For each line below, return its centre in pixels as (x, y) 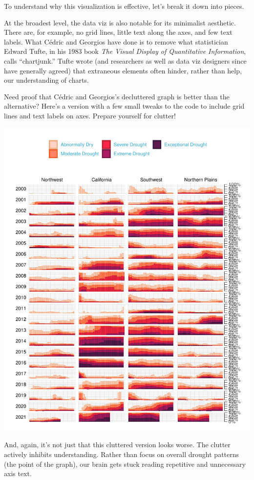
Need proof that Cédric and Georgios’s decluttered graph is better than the (117, 96)
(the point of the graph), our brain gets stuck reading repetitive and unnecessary (125, 464)
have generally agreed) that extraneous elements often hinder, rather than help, (123, 70)
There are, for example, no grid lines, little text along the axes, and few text (118, 32)
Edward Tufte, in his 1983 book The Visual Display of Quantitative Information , (125, 51)
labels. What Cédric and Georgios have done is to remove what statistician (116, 41)
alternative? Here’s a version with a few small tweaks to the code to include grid (124, 106)
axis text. (18, 473)
